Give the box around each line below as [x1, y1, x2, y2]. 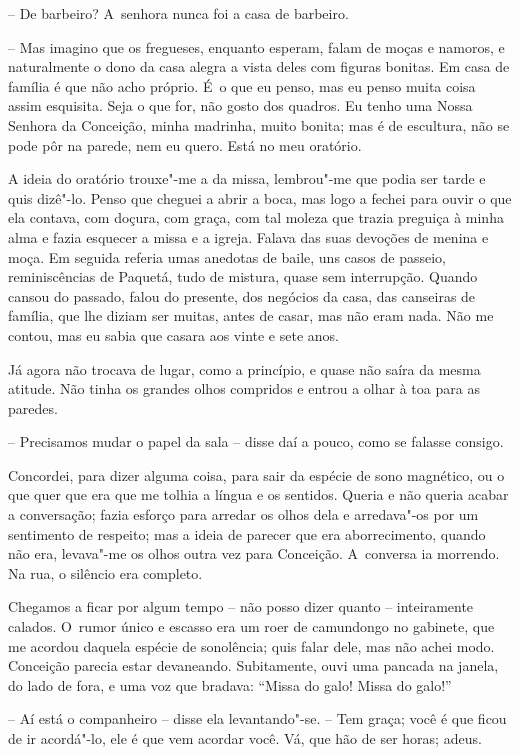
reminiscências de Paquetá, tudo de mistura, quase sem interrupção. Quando [8, 266, 478, 287]
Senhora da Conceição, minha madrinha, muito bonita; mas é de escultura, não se [8, 114, 510, 135]
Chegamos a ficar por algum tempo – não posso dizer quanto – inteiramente [8, 596, 474, 617]
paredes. [8, 397, 58, 418]
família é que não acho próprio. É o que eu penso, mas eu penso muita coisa [8, 75, 476, 96]
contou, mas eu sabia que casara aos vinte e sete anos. [8, 324, 339, 345]
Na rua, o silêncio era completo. [8, 562, 203, 583]
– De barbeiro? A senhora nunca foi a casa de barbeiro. [8, 3, 349, 23]
